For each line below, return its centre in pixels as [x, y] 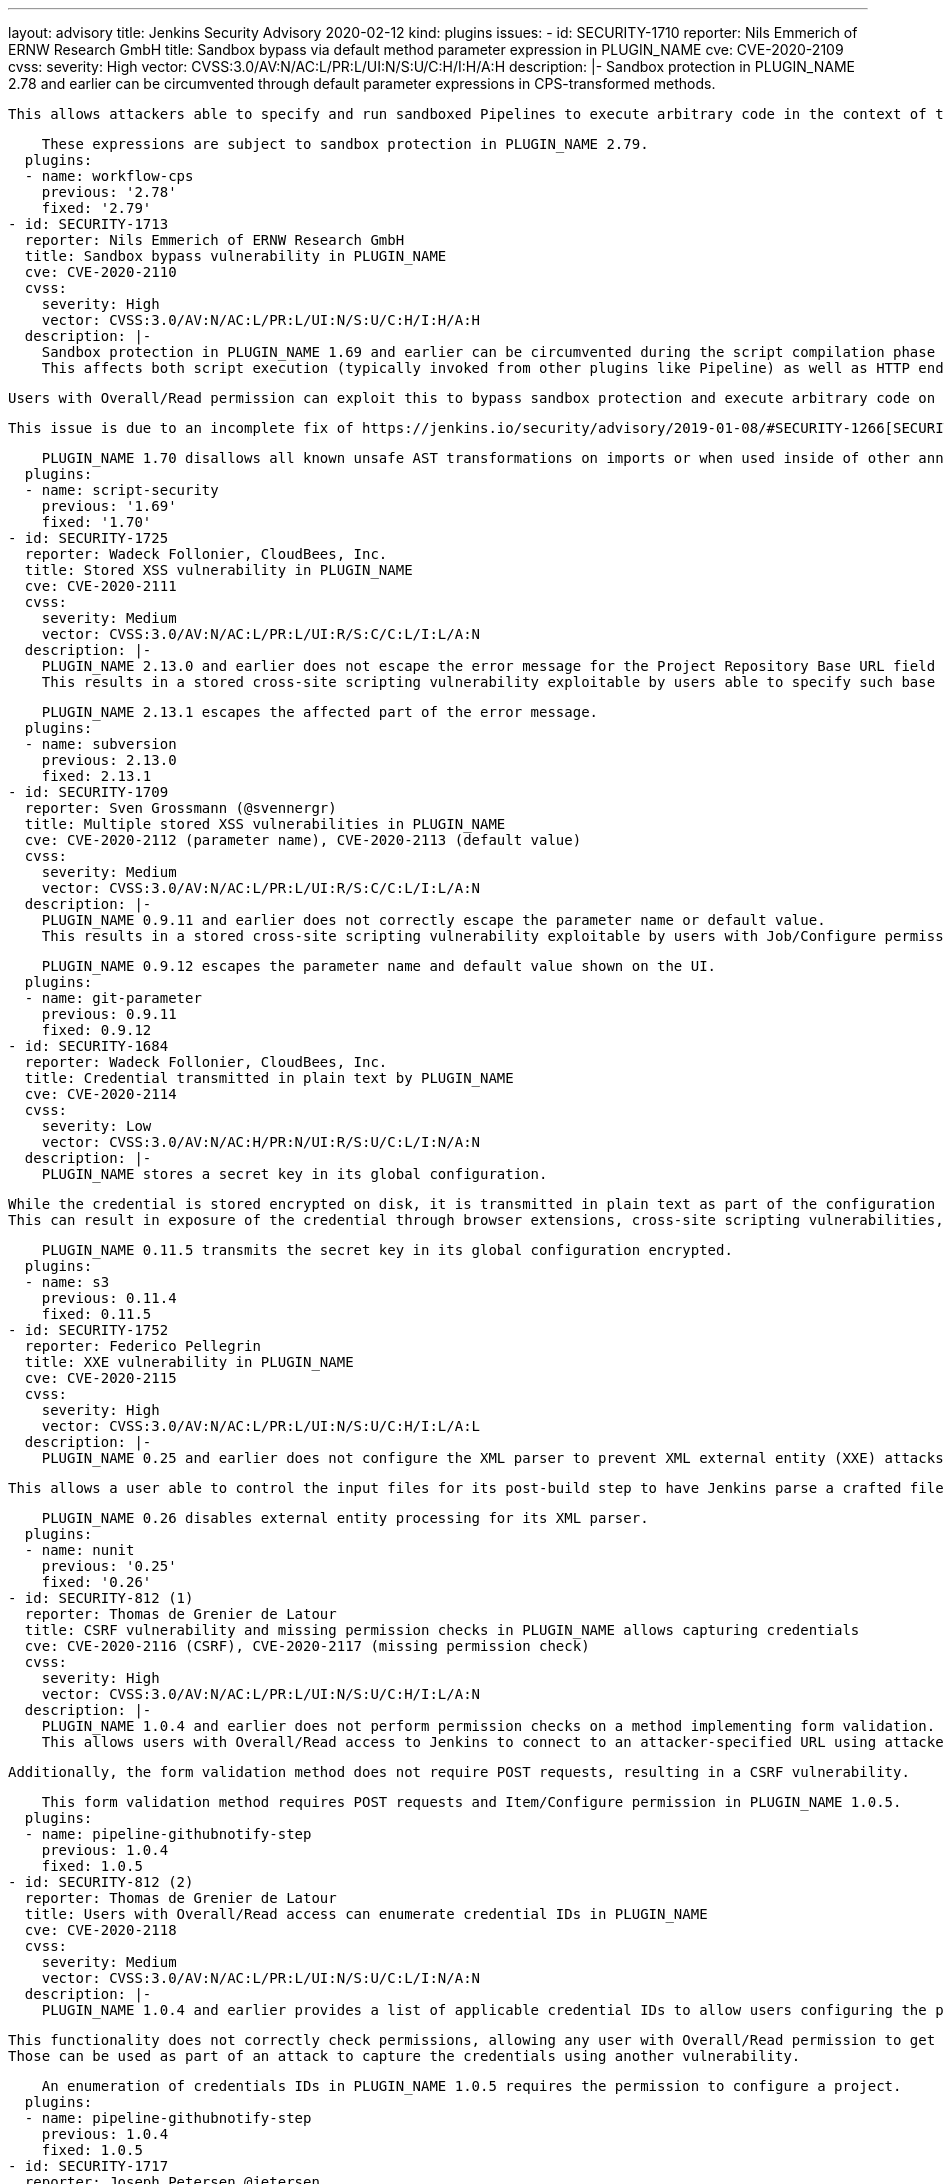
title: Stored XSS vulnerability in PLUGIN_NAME [218, 570]
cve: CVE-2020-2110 [100, 272]
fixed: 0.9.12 [96, 1030]
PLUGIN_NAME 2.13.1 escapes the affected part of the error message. [320, 712]
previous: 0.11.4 [109, 1298]
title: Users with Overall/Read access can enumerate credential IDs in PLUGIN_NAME [366, 1914]
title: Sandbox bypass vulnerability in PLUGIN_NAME [235, 256]
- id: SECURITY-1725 [88, 538]
